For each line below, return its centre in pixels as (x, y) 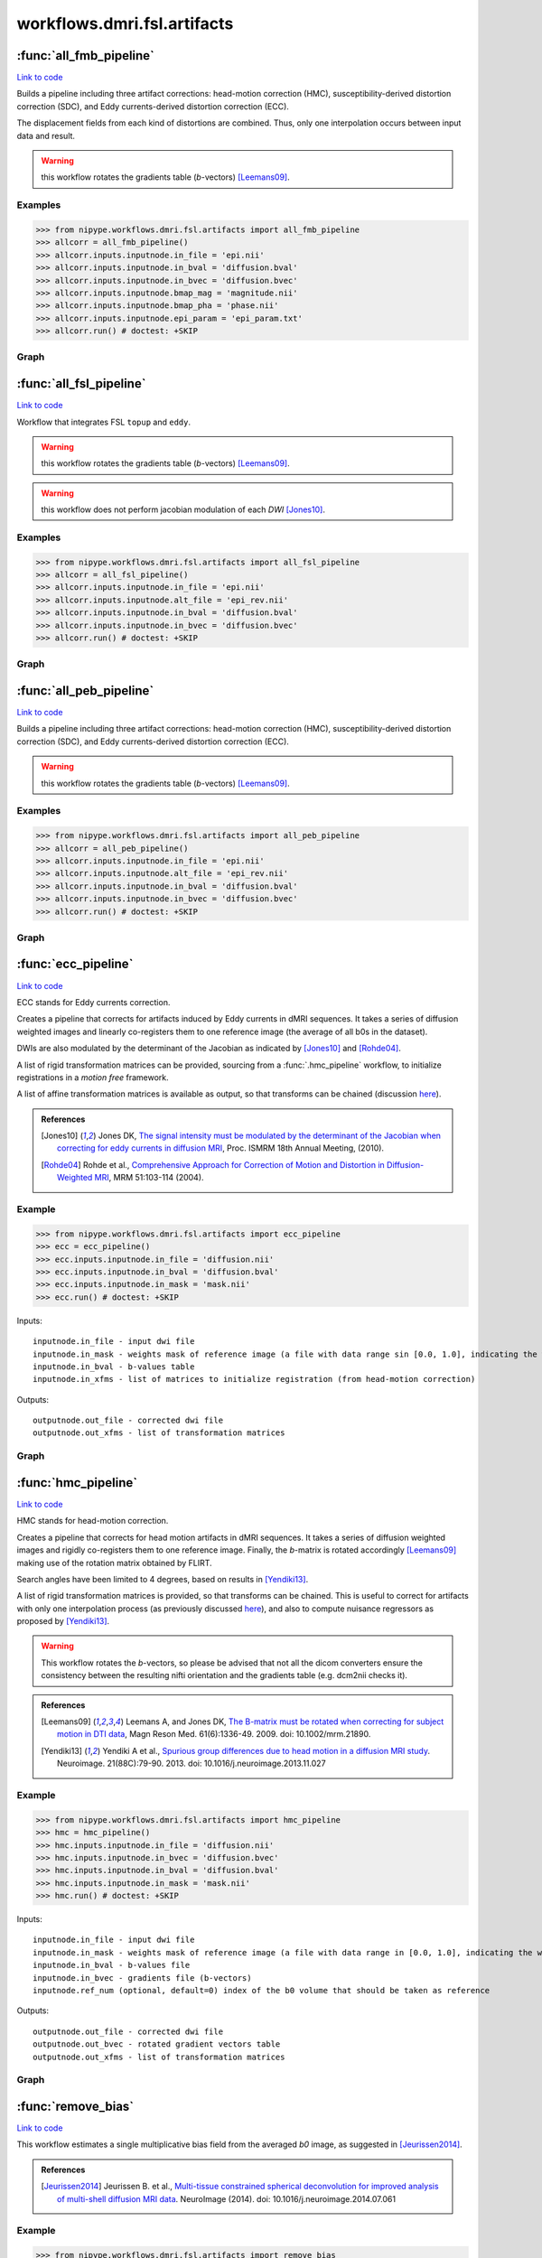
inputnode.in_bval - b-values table (114, 1367)
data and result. (46, 135)
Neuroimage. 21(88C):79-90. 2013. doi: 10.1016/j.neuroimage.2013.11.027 (192, 1763)
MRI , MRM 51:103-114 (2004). (149, 1178)
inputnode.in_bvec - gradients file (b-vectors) (142, 1978)
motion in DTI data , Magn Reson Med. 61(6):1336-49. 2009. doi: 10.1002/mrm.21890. (214, 1734)
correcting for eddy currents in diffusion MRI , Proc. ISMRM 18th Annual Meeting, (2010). (220, 1148)
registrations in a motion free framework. (93, 1077)
